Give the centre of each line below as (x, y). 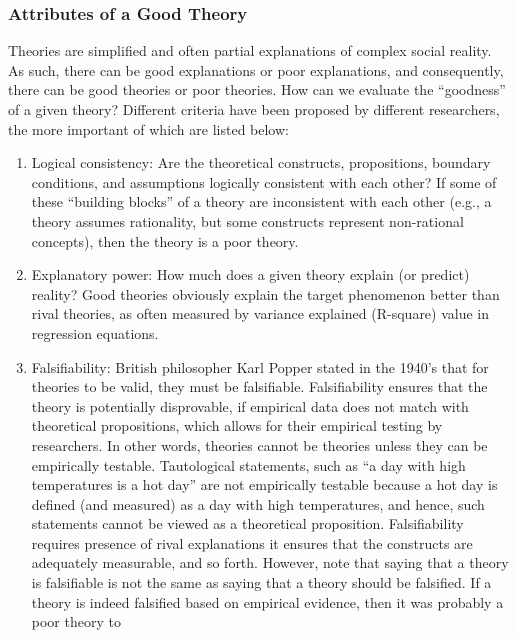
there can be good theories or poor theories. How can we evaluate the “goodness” (257, 89)
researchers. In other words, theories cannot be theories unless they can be (259, 444)
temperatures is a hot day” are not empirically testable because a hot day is (264, 484)
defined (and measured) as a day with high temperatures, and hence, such (258, 503)
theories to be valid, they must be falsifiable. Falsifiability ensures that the (259, 386)
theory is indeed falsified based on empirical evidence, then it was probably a (267, 601)
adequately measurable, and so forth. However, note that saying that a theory (270, 562)
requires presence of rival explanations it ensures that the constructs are (252, 542)
